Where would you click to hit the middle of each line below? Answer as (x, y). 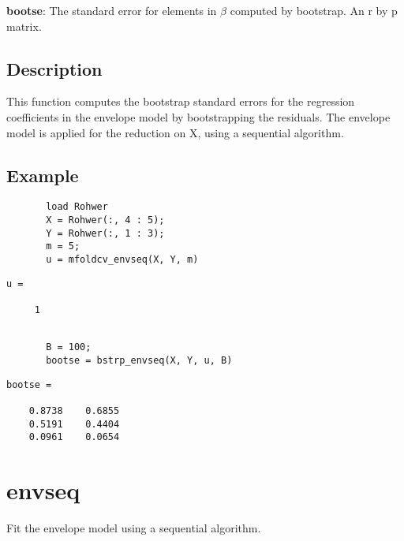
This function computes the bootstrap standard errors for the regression (181, 101)
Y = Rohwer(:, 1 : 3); (105, 233)
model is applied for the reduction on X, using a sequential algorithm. (175, 132)
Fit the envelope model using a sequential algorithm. (134, 528)
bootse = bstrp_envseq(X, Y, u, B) (139, 360)
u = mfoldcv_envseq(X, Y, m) (122, 259)
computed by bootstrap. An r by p (314, 10)
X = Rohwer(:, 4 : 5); (105, 220)
